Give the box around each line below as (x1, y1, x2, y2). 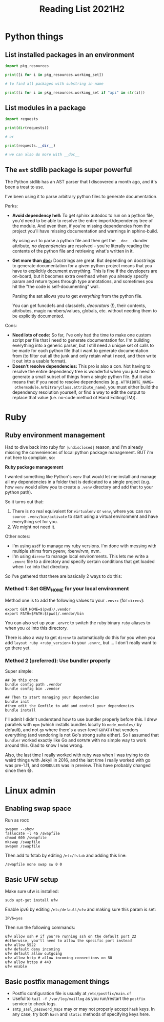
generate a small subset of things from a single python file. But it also (12, 374, 152, 380)
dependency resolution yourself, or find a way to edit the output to (12, 389, 145, 395)
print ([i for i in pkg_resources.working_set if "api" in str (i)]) (5, 90, 145, 95)
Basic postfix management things (5, 977, 110, 986)
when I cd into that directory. (12, 563, 70, 569)
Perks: (5, 203, 18, 209)
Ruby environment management (5, 431, 105, 439)
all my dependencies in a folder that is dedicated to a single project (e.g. (5, 479, 150, 485)
